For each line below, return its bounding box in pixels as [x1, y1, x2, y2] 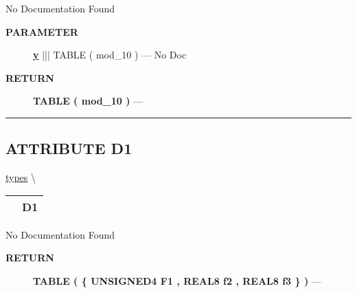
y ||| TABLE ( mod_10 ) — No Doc [33, 47, 187, 62]
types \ [5, 170, 36, 184]
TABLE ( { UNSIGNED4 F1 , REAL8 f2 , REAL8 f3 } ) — [33, 273, 321, 287]
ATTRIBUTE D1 [5, 138, 133, 159]
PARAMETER [5, 24, 78, 39]
